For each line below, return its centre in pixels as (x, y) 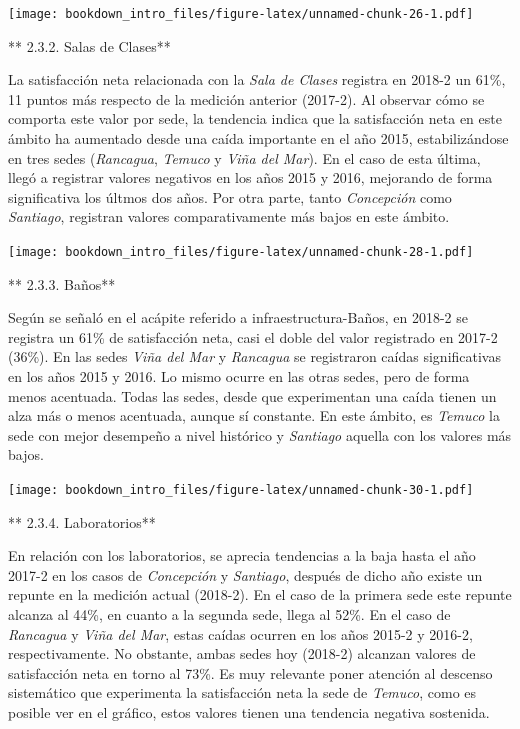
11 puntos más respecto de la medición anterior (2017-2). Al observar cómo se (246, 98)
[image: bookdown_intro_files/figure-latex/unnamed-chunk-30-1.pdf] (241, 490)
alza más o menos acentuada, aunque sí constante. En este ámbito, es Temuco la (254, 415)
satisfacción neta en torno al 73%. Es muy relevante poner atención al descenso (250, 672)
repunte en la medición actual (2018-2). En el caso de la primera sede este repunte (260, 594)
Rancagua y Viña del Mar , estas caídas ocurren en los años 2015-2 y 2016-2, (240, 633)
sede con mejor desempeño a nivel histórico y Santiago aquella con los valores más (260, 434)
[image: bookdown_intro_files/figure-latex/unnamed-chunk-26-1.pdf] (241, 14)
